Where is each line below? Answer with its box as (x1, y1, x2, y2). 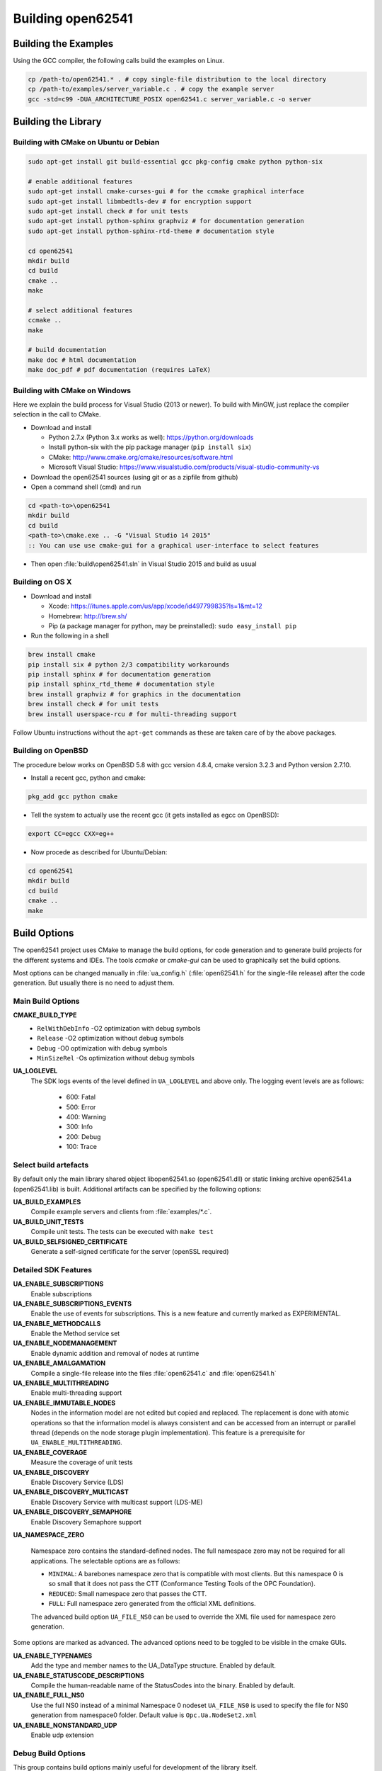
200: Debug (66, 1132, 101, 1141)
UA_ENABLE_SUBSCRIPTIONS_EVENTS (13, 1299, 132, 1308)
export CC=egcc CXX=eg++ (28, 830, 115, 838)
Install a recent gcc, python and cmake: (30, 774, 146, 782)
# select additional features (28, 306, 133, 315)
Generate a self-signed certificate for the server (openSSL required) (30, 1247, 229, 1255)
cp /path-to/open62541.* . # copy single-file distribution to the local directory (28, 75, 327, 84)
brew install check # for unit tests (28, 700, 159, 708)
